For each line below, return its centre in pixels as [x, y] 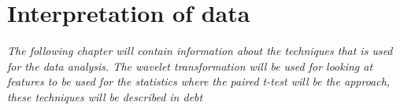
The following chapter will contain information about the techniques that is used [200, 51]
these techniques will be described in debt [105, 96]
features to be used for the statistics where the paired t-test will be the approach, [199, 81]
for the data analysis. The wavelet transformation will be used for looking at [190, 66]
